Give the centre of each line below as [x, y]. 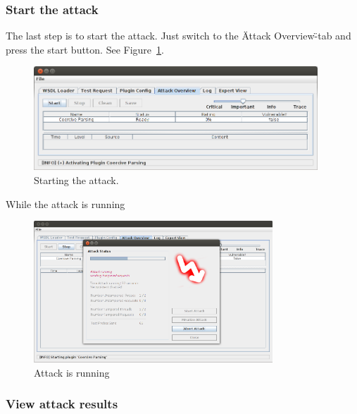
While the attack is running [65, 203]
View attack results [62, 404]
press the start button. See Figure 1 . [85, 49]
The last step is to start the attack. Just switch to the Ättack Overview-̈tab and [178, 36]
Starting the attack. [76, 179]
